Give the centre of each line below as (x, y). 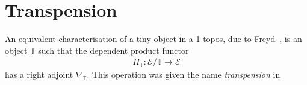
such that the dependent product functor (113, 50)
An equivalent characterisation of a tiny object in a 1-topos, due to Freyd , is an (153, 39)
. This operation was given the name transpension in (184, 75)
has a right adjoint (39, 75)
